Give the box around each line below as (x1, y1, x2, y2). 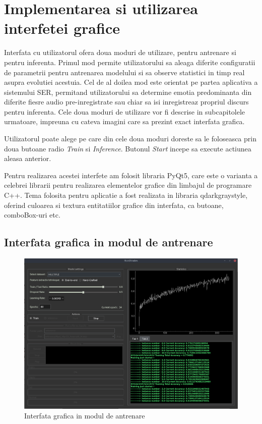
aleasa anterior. (4, 153, 51, 164)
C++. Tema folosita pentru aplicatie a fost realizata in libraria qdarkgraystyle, (4, 190, 248, 200)
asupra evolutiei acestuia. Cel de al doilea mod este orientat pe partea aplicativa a (4, 77, 258, 87)
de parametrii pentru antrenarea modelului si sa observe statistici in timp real (4, 67, 245, 77)
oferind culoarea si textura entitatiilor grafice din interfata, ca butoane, (4, 199, 224, 210)
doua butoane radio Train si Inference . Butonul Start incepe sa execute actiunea (4, 143, 251, 153)
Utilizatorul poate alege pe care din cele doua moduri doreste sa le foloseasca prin (4, 133, 256, 144)
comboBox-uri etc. (4, 209, 60, 220)
